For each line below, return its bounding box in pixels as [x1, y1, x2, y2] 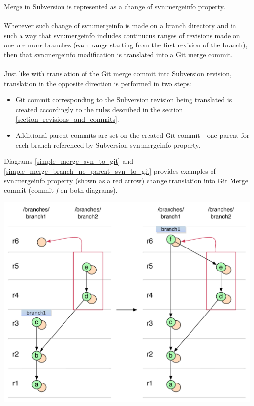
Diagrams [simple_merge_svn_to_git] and [4, 156, 133, 166]
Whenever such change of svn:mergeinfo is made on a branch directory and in [4, 21, 236, 31]
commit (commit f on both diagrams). [4, 185, 118, 195]
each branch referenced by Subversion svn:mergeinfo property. [15, 139, 201, 150]
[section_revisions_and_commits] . [15, 113, 119, 124]
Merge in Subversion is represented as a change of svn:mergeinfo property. [4, 1, 225, 11]
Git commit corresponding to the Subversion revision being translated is [15, 94, 232, 105]
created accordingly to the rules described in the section [15, 104, 183, 114]
